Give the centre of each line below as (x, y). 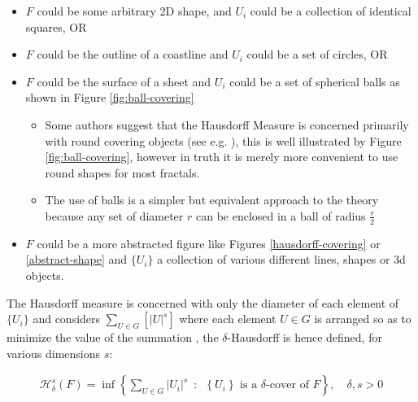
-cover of (287, 385)
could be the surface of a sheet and (124, 81)
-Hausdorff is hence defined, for (305, 336)
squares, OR (56, 26)
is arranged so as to (363, 319)
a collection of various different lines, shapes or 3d (281, 259)
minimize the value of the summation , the (113, 336)
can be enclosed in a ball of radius (281, 215)
